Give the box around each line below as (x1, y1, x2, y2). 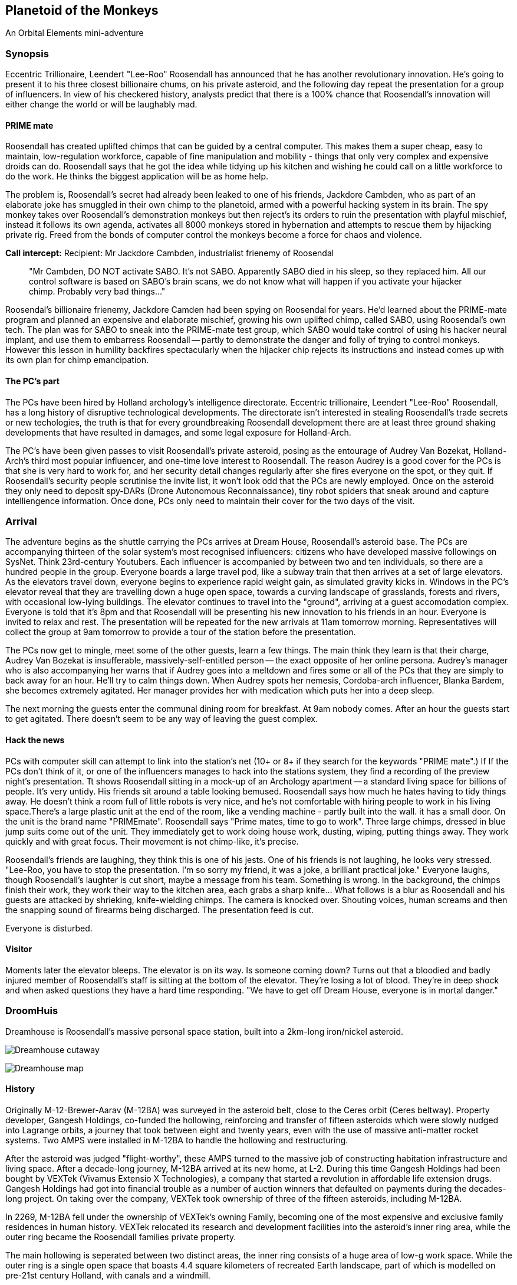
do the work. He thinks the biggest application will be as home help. (5, 171, 269, 182)
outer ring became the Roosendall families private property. (5, 1231, 236, 1242)
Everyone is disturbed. (5, 923, 93, 933)
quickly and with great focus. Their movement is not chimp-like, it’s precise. (5, 836, 299, 846)
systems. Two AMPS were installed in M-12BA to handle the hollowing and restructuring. (5, 1134, 348, 1145)
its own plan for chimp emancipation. (5, 355, 149, 365)
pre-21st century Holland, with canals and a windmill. (5, 1270, 210, 1280)
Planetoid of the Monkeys (5, 3, 159, 18)
